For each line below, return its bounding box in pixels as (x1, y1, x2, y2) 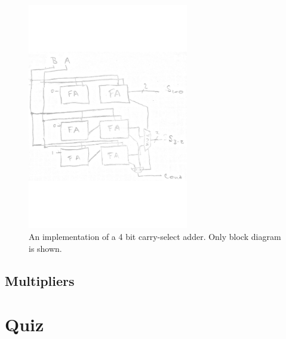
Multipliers (5, 271, 75, 289)
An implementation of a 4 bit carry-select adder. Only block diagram (29, 230, 281, 242)
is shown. (29, 242, 62, 254)
